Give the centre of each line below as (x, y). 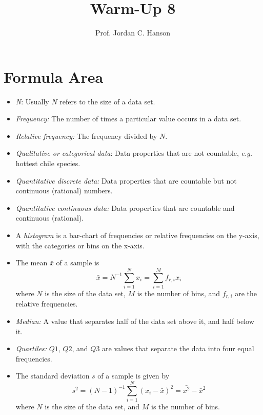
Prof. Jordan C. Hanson (133, 33)
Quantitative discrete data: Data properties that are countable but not (126, 180)
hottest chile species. (48, 163)
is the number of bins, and (179, 293)
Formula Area (54, 76)
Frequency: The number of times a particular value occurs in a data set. (128, 119)
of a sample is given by (134, 376)
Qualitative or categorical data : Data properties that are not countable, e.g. (134, 153)
